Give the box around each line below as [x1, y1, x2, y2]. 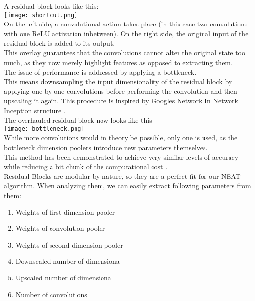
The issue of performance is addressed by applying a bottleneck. [4, 67, 197, 77]
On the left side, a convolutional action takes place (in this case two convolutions [4, 19, 248, 29]
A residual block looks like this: [4, 1, 99, 11]
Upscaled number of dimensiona [15, 272, 111, 282]
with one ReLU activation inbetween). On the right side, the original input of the [4, 28, 249, 38]
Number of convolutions [15, 289, 87, 299]
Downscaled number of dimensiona [15, 256, 120, 266]
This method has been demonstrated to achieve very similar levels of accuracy [4, 151, 239, 162]
